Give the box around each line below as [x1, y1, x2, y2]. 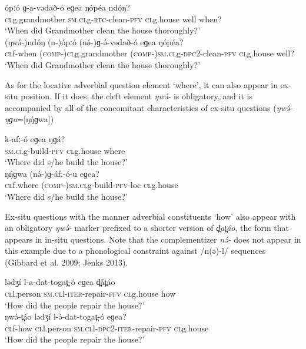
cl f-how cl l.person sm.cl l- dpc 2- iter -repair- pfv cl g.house [5, 321, 209, 334]
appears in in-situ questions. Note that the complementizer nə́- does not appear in [5, 233, 301, 245]
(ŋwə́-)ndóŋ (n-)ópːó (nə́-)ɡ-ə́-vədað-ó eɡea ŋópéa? [5, 35, 184, 48]
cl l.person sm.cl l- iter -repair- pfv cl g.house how [5, 287, 176, 300]
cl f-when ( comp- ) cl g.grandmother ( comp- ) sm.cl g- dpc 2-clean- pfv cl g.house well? [5, 47, 294, 59]
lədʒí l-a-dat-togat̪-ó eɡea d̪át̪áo [5, 276, 115, 288]
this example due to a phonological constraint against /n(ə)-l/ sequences [5, 244, 266, 257]
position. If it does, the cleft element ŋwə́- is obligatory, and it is [21, 90, 252, 102]
